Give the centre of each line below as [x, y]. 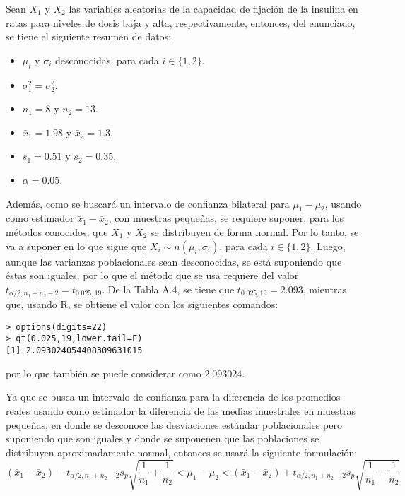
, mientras [324, 289]
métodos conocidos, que [57, 231]
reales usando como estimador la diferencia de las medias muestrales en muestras [181, 410]
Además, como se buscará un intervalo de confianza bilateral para [148, 203]
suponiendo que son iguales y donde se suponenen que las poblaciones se [163, 438]
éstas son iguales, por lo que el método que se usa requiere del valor [152, 275]
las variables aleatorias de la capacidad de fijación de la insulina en [213, 8]
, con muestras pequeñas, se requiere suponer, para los [226, 218]
